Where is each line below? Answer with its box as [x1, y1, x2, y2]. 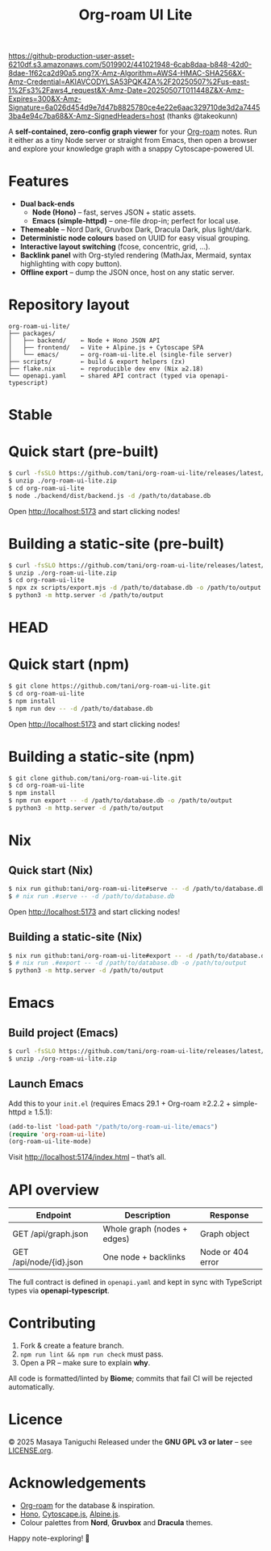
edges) [102, 1233, 131, 1244]
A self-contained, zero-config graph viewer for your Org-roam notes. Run [8, 127, 258, 136]
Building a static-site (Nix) [8, 930, 143, 944]
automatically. [8, 1382, 55, 1392]
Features [8, 172, 69, 190]
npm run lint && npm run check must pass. [19, 1349, 164, 1359]
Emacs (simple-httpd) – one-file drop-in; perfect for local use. [31, 216, 240, 226]
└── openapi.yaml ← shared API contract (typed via [8, 372, 197, 380]
